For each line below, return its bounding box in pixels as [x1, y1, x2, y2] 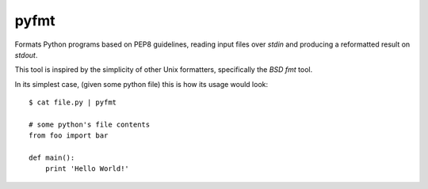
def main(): [29, 153, 75, 162]
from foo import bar [29, 131, 109, 140]
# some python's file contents [29, 119, 151, 129]
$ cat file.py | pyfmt [29, 98, 117, 107]
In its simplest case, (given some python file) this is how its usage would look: [14, 79, 269, 89]
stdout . [14, 50, 38, 59]
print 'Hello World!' [44, 164, 130, 173]
